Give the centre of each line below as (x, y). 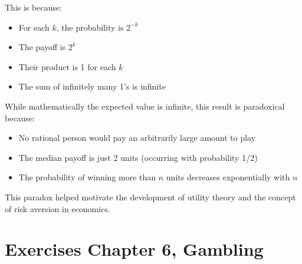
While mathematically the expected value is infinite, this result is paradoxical (145, 106)
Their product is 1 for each (67, 66)
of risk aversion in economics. (58, 208)
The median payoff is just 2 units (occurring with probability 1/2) (138, 157)
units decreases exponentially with (228, 177)
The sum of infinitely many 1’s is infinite (92, 86)
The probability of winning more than (87, 177)
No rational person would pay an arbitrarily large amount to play (137, 138)
